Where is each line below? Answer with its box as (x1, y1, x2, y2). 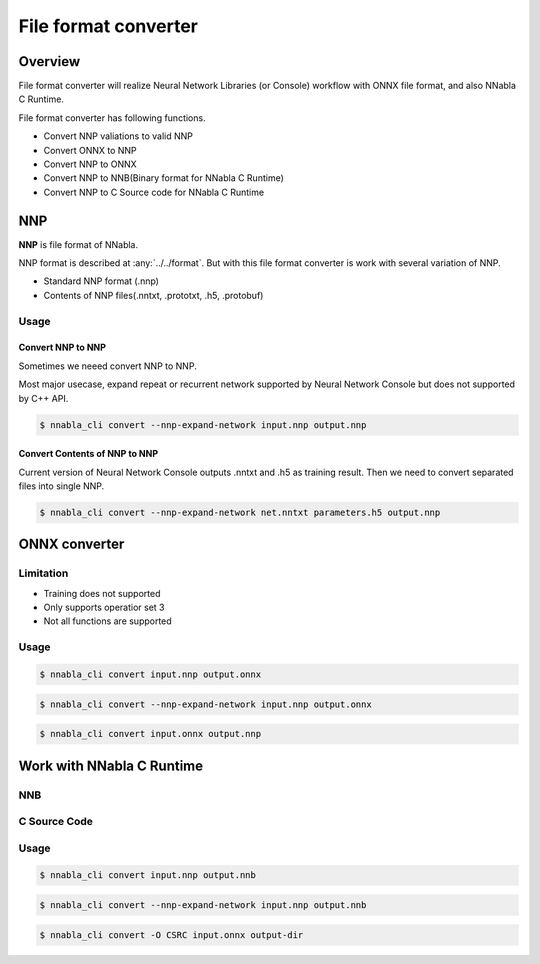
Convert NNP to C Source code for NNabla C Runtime (43, 186, 265, 198)
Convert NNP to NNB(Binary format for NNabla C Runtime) (43, 172, 285, 184)
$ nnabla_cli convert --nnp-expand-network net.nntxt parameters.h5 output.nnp (39, 506, 441, 518)
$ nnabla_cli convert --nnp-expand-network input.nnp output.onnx (39, 698, 372, 710)
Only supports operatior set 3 (43, 601, 165, 614)
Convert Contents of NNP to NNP (18, 448, 159, 460)
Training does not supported (43, 587, 161, 599)
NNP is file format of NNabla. (18, 238, 139, 250)
